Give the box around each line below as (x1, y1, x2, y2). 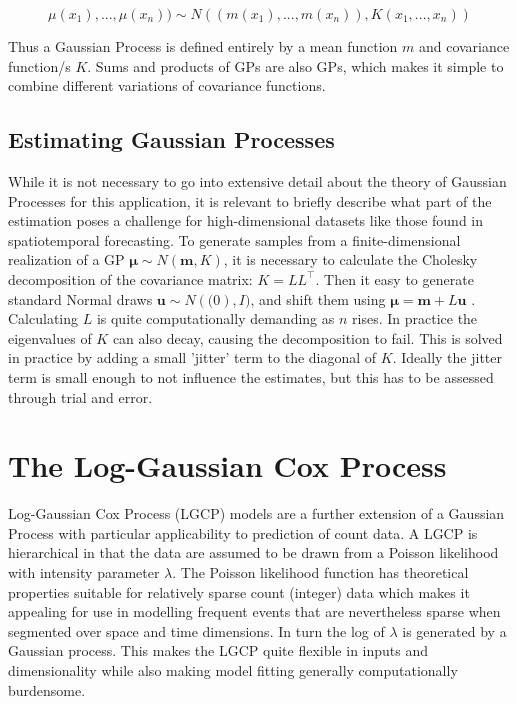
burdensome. (8, 679, 86, 700)
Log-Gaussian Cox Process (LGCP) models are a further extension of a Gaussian (8, 503, 505, 524)
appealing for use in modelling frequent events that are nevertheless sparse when (8, 601, 501, 622)
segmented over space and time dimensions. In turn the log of (8, 620, 385, 641)
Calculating (8, 308, 79, 329)
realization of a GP (8, 249, 125, 270)
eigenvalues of (8, 327, 92, 348)
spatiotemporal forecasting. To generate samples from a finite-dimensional (8, 229, 461, 250)
